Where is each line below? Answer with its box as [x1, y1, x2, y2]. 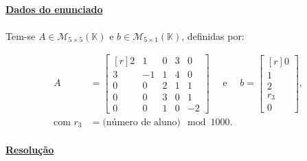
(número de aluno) [102, 117, 181, 127]
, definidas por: [181, 28, 245, 43]
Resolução [5, 142, 54, 157]
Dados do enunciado [5, 1, 103, 16]
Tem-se [5, 28, 36, 43]
